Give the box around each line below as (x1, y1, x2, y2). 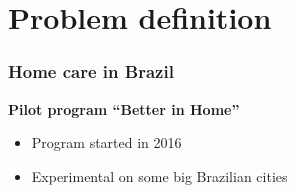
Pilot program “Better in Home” (8, 98, 240, 119)
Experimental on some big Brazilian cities (31, 165, 288, 186)
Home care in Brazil (8, 59, 174, 84)
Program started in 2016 (31, 132, 182, 153)
